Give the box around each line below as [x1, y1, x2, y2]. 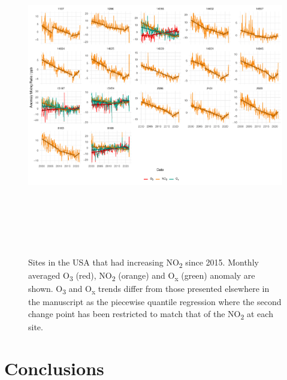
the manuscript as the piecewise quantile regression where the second [28, 295, 282, 308]
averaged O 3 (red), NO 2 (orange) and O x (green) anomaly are [28, 269, 255, 283]
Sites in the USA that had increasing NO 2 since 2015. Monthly [28, 255, 259, 270]
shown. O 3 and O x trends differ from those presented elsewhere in [28, 282, 270, 296]
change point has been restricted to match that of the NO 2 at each [28, 307, 273, 321]
